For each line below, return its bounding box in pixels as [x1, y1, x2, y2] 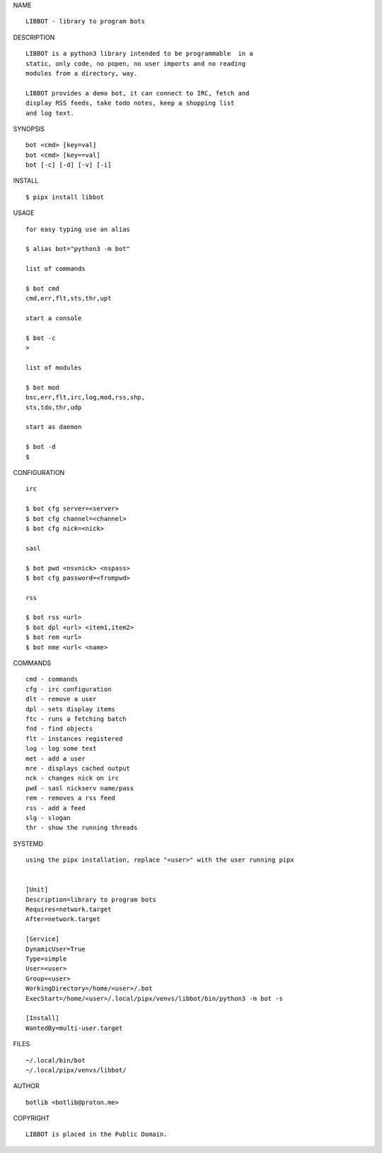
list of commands [25, 265, 86, 273]
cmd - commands [25, 675, 79, 684]
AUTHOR [13, 1082, 40, 1090]
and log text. [25, 109, 74, 117]
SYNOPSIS [13, 124, 45, 133]
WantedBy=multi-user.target [25, 1024, 123, 1032]
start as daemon [25, 423, 82, 431]
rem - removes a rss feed [25, 794, 116, 802]
